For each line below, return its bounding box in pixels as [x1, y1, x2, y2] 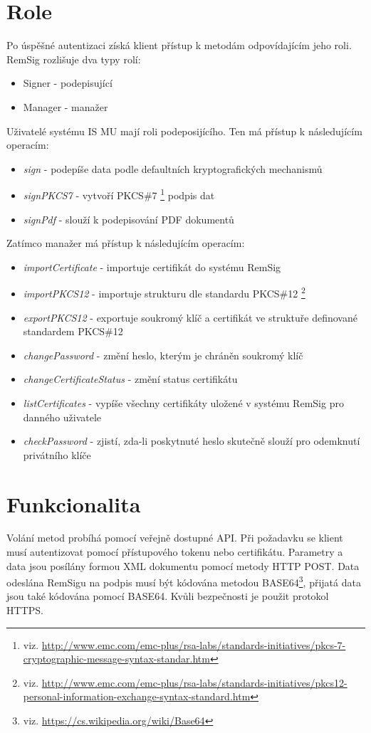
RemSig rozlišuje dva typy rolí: [6, 51, 141, 66]
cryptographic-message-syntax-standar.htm [23, 651, 210, 666]
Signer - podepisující [23, 75, 113, 90]
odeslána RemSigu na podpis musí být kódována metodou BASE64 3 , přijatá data [6, 573, 361, 589]
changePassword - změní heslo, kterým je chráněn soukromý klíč [23, 347, 303, 362]
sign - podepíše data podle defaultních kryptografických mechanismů [23, 161, 323, 176]
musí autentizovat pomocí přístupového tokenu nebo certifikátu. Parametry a [6, 544, 343, 559]
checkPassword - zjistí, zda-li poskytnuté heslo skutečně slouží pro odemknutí [23, 433, 360, 448]
